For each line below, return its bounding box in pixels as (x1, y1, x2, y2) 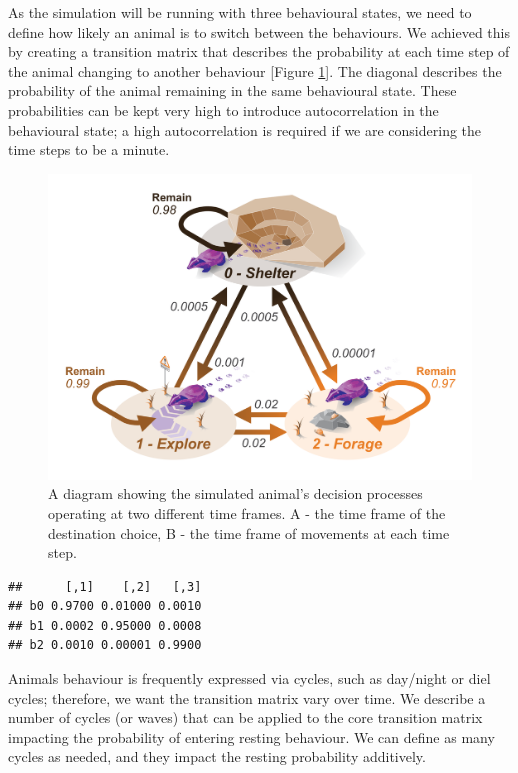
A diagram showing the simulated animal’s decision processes (48, 483, 423, 504)
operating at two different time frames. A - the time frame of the (48, 502, 446, 523)
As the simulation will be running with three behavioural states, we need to (8, 2, 472, 22)
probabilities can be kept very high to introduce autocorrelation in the (8, 99, 439, 120)
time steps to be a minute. (8, 139, 170, 160)
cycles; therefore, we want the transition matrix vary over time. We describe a (8, 687, 486, 708)
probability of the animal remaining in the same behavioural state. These (8, 80, 457, 101)
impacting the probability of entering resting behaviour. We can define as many (8, 726, 495, 747)
